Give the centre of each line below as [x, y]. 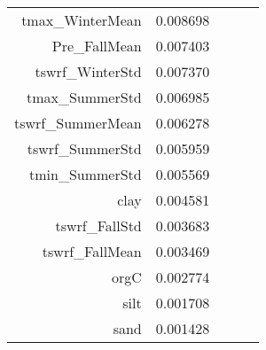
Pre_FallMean [97, 46]
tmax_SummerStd [84, 97]
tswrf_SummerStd [84, 148]
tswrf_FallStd [98, 226]
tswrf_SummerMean [78, 123]
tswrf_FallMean [92, 251]
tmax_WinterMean [82, 20]
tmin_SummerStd [86, 174]
